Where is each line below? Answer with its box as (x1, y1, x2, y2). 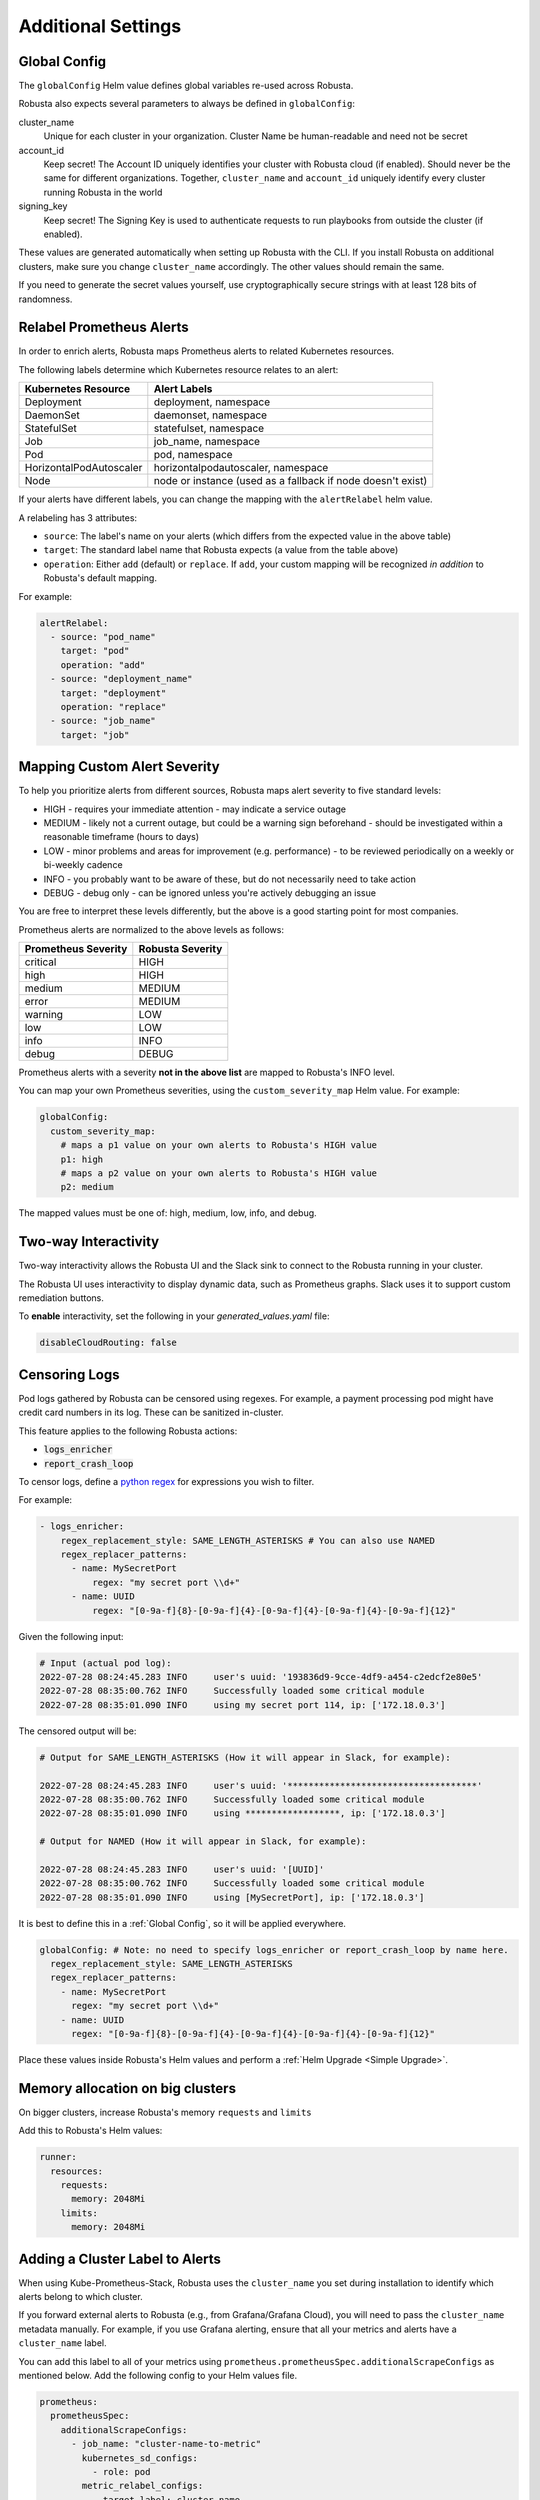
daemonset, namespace (153, 408, 268, 422)
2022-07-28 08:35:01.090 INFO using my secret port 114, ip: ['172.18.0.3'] (39, 1699, 446, 1710)
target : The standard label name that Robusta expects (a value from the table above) (43, 544, 399, 556)
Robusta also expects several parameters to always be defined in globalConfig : (18, 98, 355, 110)
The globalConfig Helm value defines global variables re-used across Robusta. (18, 80, 354, 92)
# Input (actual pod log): (39, 1657, 172, 1669)
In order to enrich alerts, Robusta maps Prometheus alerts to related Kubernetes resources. (18, 345, 395, 357)
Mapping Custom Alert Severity (18, 758, 220, 775)
